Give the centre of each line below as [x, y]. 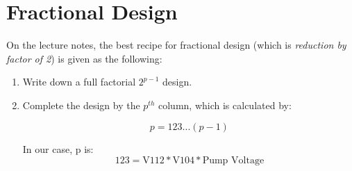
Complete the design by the [81, 105]
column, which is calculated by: [225, 105]
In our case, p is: [58, 148]
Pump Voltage [233, 161]
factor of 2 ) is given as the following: [84, 58]
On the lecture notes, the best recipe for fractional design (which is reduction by [176, 45]
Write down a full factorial [79, 82]
